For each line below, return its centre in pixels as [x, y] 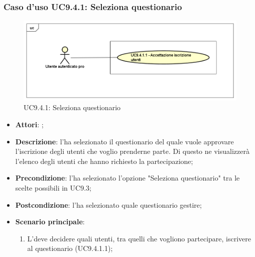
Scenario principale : [50, 222]
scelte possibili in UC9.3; [53, 187]
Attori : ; [29, 124]
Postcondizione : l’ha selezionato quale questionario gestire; [108, 204]
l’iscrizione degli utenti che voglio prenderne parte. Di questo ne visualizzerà [132, 151]
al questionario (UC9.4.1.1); [70, 248]
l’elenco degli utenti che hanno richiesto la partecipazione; [104, 161]
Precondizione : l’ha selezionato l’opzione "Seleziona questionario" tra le [127, 178]
